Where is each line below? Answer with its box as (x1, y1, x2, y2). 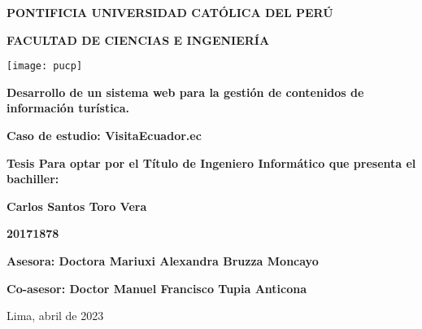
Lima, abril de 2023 (7, 307, 104, 324)
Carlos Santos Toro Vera (7, 197, 147, 214)
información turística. (7, 99, 130, 116)
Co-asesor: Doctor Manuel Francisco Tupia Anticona (7, 279, 307, 296)
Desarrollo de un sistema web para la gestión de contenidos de (7, 83, 364, 100)
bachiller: (7, 170, 59, 187)
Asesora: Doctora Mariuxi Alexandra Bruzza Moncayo (7, 252, 319, 269)
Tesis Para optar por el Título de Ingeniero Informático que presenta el (7, 154, 416, 171)
